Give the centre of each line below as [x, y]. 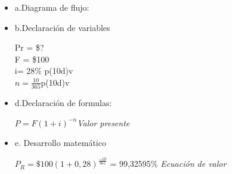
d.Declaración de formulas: [63, 103]
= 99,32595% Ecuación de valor [168, 164]
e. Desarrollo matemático [60, 143]
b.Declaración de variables [62, 27]
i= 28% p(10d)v [44, 71]
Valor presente [103, 122]
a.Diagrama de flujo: [52, 7]
